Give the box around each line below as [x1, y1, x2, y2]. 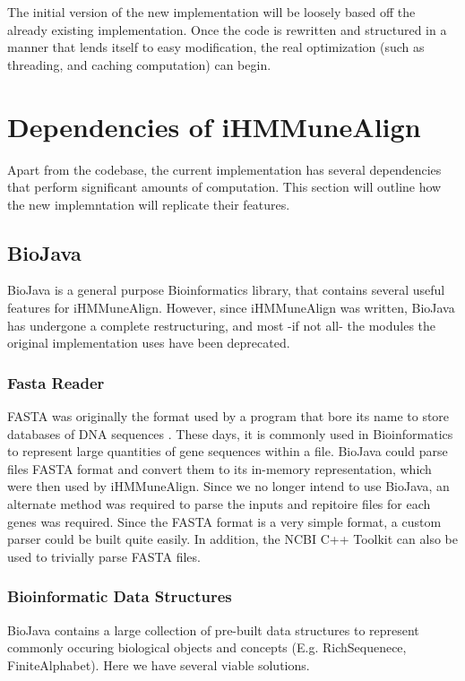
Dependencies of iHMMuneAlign [7, 108, 421, 144]
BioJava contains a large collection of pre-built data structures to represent [7, 620, 419, 639]
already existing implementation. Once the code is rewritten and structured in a [7, 20, 447, 39]
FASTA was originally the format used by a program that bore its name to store [7, 407, 450, 426]
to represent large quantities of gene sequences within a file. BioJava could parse [7, 442, 448, 461]
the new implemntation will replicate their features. [7, 194, 290, 213]
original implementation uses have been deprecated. [7, 333, 290, 352]
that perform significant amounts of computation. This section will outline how [7, 177, 442, 196]
